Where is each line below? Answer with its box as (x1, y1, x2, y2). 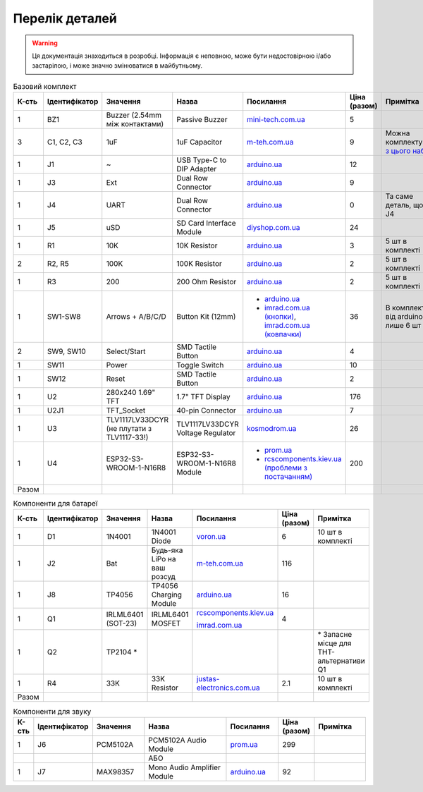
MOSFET (151, 619, 181, 628)
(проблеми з (264, 463, 308, 473)
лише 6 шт (385, 321, 422, 331)
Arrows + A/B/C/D (106, 312, 167, 322)
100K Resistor (176, 259, 222, 269)
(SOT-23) (106, 619, 137, 628)
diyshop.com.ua (247, 223, 300, 233)
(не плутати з (106, 424, 152, 434)
